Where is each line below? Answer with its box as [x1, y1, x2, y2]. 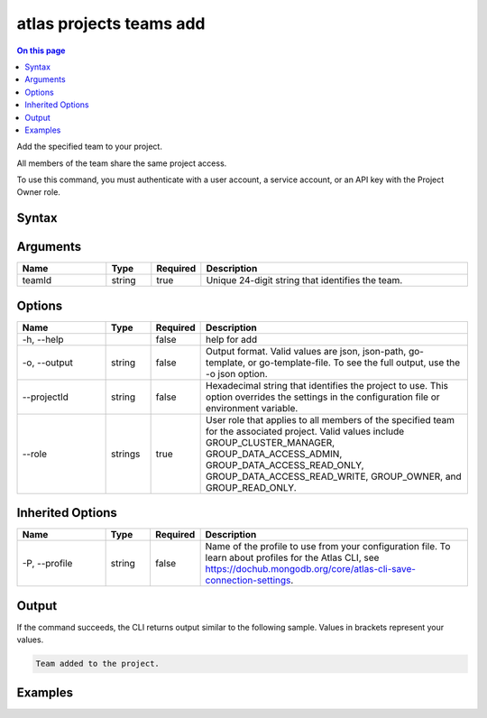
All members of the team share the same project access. [16, 158, 227, 169]
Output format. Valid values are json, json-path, [206, 345, 407, 357]
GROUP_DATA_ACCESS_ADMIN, [206, 447, 343, 460]
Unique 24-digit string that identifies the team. [206, 274, 403, 287]
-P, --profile [22, 557, 73, 570]
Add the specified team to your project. [16, 141, 162, 152]
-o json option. [206, 367, 268, 380]
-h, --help [22, 333, 64, 345]
